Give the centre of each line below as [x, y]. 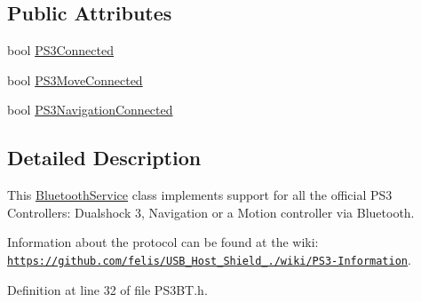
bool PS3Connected [60, 50]
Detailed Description [104, 158]
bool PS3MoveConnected [75, 79]
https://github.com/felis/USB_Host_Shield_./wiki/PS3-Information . [209, 259]
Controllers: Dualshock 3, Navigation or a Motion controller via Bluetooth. [211, 212]
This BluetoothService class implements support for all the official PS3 [200, 195]
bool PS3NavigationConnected [90, 110]
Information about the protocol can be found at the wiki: [163, 242]
